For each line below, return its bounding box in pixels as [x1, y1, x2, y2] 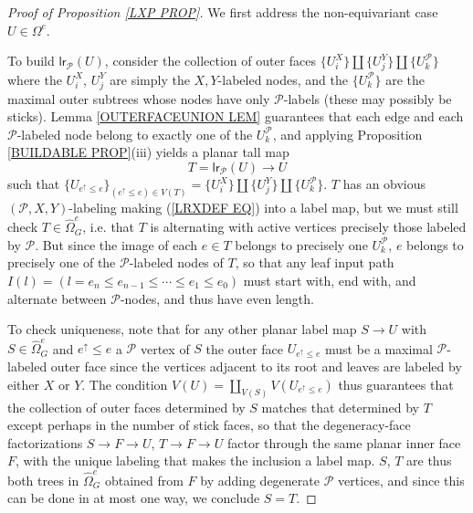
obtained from [104, 470, 184, 489]
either [7, 374, 40, 393]
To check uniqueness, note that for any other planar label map [7, 319, 357, 339]
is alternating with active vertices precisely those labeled [150, 217, 467, 236]
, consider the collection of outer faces [104, 51, 317, 70]
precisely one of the [7, 253, 116, 272]
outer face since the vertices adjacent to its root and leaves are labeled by [50, 357, 462, 376]
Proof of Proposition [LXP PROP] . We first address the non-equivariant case [7, 3, 438, 21]
